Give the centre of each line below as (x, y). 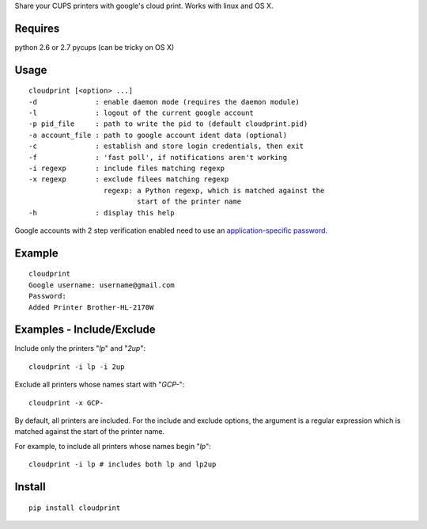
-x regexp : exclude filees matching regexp (129, 179)
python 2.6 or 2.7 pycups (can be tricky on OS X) (94, 47)
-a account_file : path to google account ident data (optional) (158, 135)
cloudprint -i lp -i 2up (77, 367)
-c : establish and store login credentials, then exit (166, 146)
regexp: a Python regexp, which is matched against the (214, 190)
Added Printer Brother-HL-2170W (91, 307)
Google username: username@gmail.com (102, 285)
